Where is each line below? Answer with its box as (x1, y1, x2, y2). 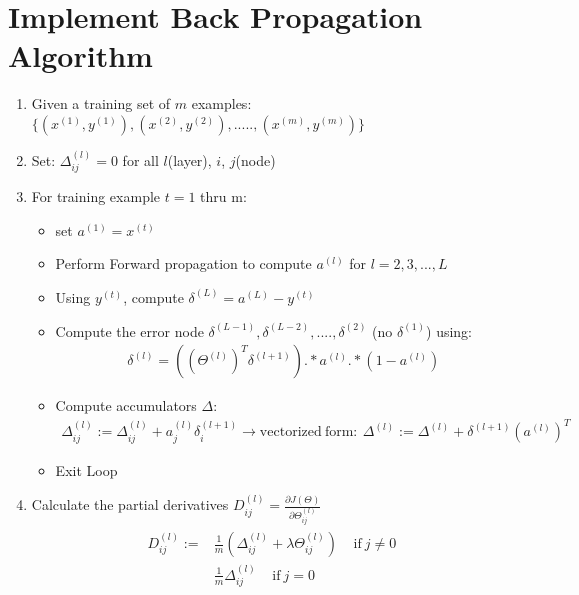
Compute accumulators (55, 395, 197, 416)
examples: (191, 93, 252, 114)
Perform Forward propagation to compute (55, 253, 312, 274)
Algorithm (8, 35, 153, 76)
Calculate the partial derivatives (31, 494, 229, 515)
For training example (31, 186, 161, 207)
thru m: (200, 186, 247, 207)
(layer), (167, 149, 212, 170)
